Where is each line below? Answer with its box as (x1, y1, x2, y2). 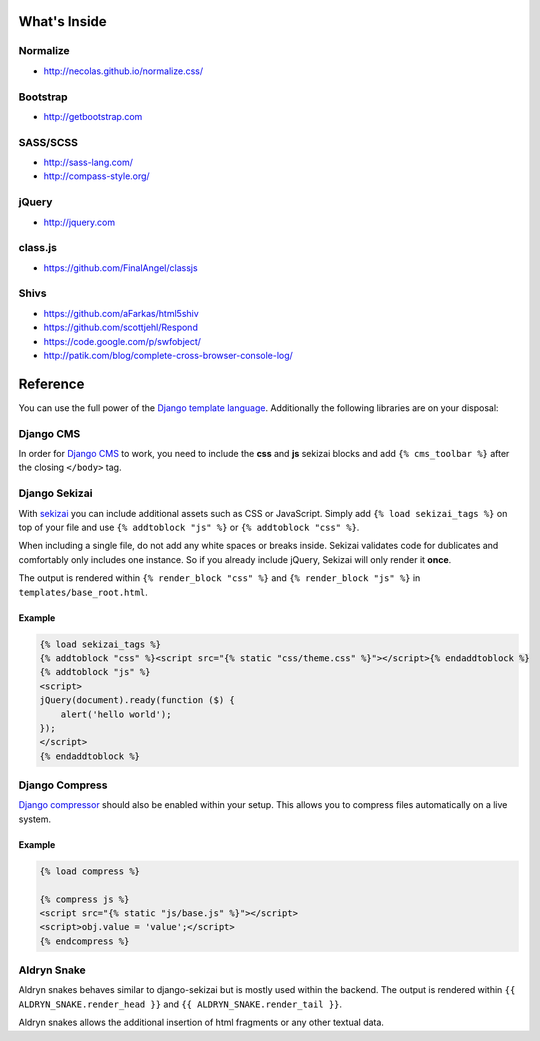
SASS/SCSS (18, 135, 79, 149)
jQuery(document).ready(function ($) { (39, 695, 235, 706)
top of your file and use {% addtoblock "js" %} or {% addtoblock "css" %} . (18, 521, 360, 533)
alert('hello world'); (60, 708, 172, 720)
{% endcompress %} (39, 935, 130, 947)
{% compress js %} (39, 893, 130, 905)
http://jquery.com (43, 216, 115, 228)
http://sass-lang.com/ (43, 156, 134, 169)
